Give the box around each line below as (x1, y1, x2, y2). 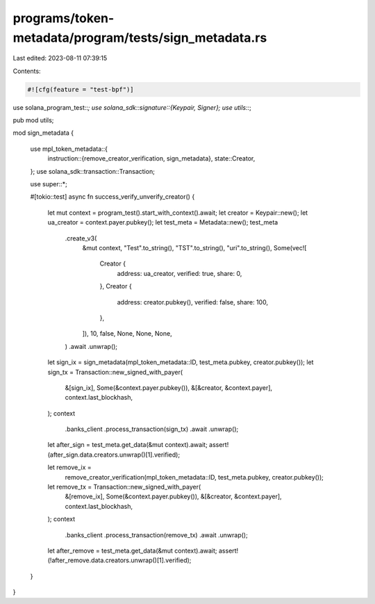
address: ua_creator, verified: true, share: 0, (117, 269, 242, 277)
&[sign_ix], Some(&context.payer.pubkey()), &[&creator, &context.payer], (65, 383, 273, 392)
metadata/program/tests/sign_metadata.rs (12, 30, 267, 45)
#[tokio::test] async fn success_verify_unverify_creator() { (30, 193, 195, 201)
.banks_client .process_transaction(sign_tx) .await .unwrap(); (65, 425, 239, 434)
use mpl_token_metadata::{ (30, 145, 108, 153)
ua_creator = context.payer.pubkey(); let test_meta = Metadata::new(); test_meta (47, 218, 278, 227)
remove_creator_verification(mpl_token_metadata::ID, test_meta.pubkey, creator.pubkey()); (65, 473, 324, 481)
